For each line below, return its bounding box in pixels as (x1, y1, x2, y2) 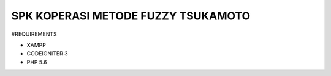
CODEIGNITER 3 (26, 50, 69, 57)
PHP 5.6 (26, 58, 47, 66)
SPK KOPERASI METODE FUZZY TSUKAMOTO (11, 9, 251, 22)
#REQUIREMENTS (11, 30, 58, 38)
